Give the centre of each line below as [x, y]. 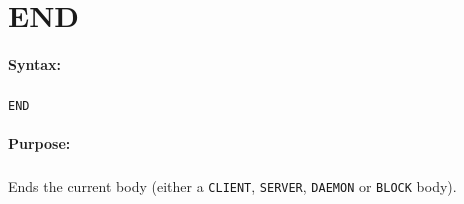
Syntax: [34, 63]
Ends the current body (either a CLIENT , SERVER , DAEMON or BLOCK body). [232, 186]
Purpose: [39, 143]
